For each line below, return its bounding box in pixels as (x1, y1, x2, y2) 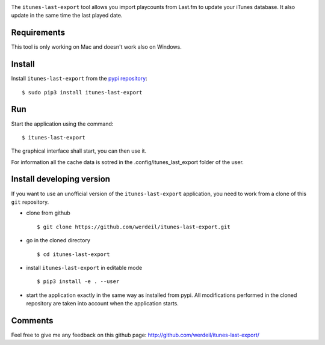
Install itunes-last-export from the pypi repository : (11, 75, 147, 82)
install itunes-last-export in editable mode (26, 264, 143, 271)
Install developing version (11, 174, 111, 185)
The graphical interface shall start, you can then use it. (11, 147, 147, 154)
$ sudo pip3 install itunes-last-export (22, 89, 143, 96)
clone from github (26, 209, 70, 216)
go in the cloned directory (26, 237, 90, 244)
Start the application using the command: (11, 120, 114, 127)
